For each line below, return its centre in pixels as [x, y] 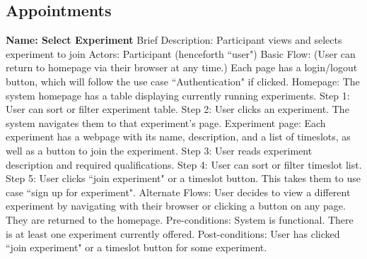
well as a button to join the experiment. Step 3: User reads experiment [159, 150]
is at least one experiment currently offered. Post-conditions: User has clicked [173, 233]
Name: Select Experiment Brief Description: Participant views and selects [174, 40]
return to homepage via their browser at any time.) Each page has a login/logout [182, 67]
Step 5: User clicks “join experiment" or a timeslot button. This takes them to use [183, 178]
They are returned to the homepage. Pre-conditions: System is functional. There [180, 219]
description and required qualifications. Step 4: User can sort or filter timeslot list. [184, 164]
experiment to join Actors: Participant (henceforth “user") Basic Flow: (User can [181, 53]
